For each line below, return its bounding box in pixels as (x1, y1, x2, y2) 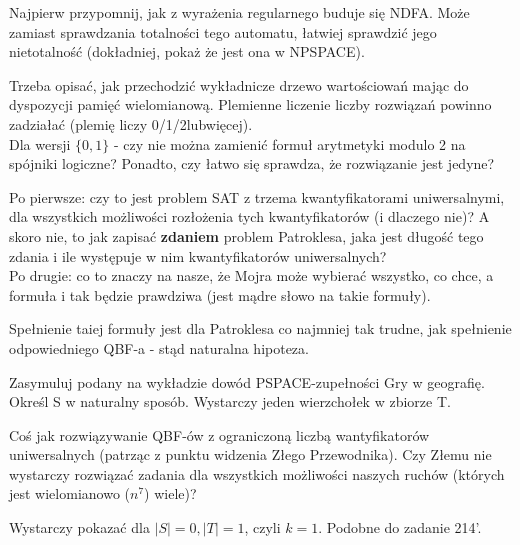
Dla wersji (9, 133, 71, 154)
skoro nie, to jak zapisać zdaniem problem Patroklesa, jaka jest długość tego (9, 225, 484, 246)
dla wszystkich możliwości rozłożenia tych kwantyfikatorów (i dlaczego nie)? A (9, 206, 490, 227)
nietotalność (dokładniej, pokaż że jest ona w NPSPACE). (9, 41, 365, 62)
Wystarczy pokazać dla (9, 517, 150, 538)
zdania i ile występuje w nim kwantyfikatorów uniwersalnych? (9, 245, 387, 266)
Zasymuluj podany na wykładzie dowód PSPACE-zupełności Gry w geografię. (9, 371, 485, 392)
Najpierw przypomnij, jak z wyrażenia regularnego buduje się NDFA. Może (9, 2, 470, 22)
